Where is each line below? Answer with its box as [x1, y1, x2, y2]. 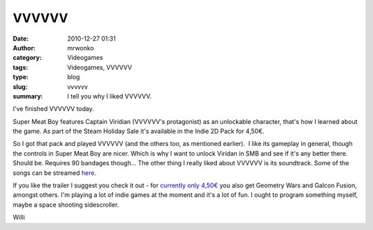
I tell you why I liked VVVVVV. [67, 92, 152, 100]
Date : [12, 34, 29, 43]
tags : [12, 63, 28, 72]
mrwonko [67, 43, 95, 52]
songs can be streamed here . [12, 169, 97, 177]
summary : [12, 92, 44, 100]
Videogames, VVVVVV [67, 63, 133, 72]
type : [12, 73, 29, 81]
